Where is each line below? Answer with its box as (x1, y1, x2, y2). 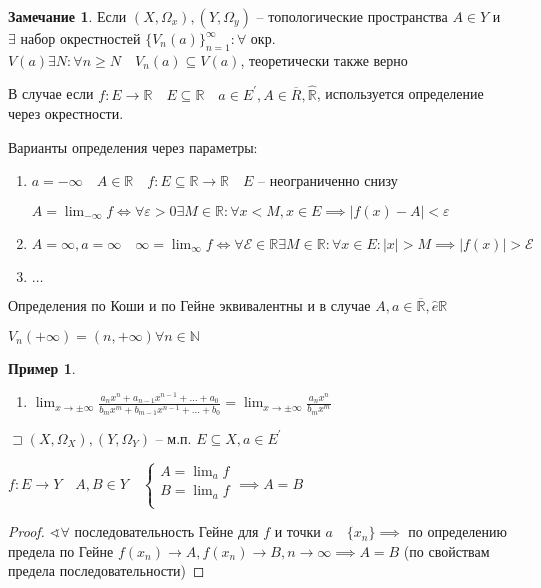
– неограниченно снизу (258, 170, 398, 191)
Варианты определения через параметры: (8, 136, 258, 157)
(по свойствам (403, 540, 490, 561)
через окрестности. (8, 103, 124, 124)
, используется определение (316, 83, 484, 104)
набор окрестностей (20, 28, 141, 48)
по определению (408, 521, 507, 542)
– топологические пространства (256, 6, 448, 26)
